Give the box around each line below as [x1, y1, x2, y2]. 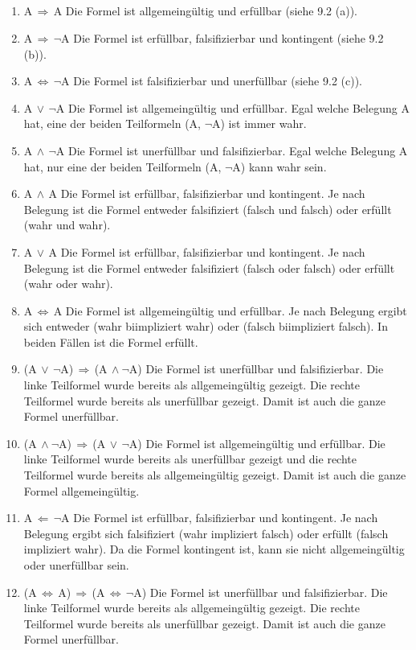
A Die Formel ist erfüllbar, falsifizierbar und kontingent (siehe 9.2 [61, 29, 384, 46]
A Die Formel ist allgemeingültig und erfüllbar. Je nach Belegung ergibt [53, 302, 407, 319]
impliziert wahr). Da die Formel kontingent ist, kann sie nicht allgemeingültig [23, 541, 405, 557]
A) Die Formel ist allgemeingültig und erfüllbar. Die [128, 434, 385, 451]
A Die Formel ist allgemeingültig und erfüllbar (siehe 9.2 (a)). [53, 2, 357, 19]
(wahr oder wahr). [23, 275, 113, 292]
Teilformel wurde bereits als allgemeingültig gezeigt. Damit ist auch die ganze [23, 467, 406, 483]
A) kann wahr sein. [232, 158, 327, 175]
